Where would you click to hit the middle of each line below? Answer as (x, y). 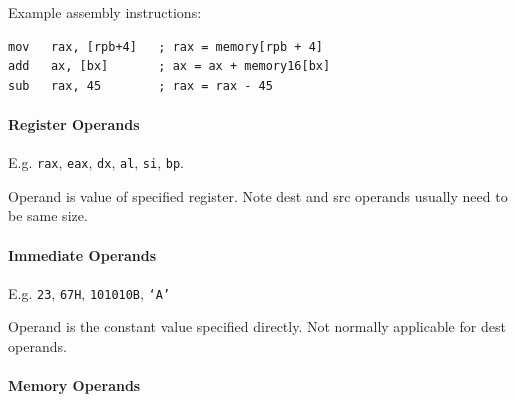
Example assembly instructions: (105, 12)
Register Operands (74, 123)
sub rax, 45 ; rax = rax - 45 (140, 85)
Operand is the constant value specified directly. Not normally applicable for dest (257, 326)
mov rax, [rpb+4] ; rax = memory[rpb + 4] (165, 46)
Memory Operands (74, 385)
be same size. (48, 215)
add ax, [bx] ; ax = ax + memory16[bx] (169, 66)
